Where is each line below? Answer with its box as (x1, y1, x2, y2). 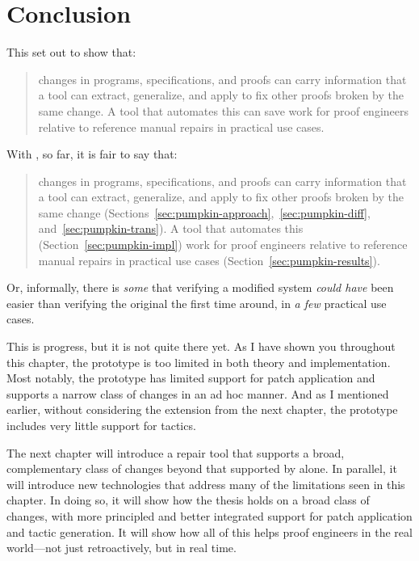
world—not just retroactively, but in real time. (6, 539, 237, 556)
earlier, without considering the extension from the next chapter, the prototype (6, 401, 398, 418)
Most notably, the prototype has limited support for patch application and (6, 369, 375, 386)
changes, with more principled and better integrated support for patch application (6, 507, 413, 524)
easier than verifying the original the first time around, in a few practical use (6, 294, 387, 311)
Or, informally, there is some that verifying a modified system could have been (6, 279, 394, 296)
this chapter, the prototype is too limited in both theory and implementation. (6, 353, 391, 370)
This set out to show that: (6, 44, 136, 61)
